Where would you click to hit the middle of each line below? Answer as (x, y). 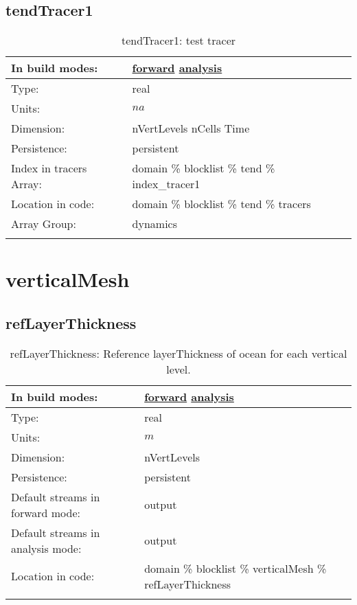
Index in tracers (49, 168)
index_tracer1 (166, 184)
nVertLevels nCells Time (191, 128)
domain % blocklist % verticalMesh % (235, 568)
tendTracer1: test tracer (178, 41)
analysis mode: (46, 548)
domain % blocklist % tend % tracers (221, 204)
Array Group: (44, 224)
